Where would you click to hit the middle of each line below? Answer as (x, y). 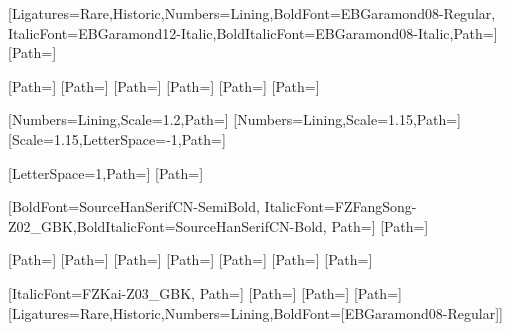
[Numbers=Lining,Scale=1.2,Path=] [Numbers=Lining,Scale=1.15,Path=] (234, 119)
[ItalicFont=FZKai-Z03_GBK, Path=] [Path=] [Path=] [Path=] (205, 292)
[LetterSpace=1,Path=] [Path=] (106, 172)
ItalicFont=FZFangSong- (340, 206)
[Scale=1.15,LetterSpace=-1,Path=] (117, 138)
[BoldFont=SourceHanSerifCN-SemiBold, (134, 206)
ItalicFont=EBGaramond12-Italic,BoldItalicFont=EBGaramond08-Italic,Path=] (253, 32)
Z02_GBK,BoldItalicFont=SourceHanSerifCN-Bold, (167, 225)
